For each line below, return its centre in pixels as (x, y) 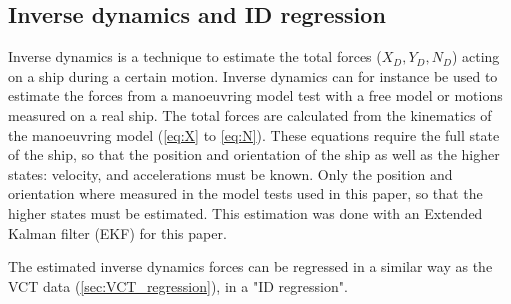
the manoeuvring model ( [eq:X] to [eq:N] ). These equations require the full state (254, 134)
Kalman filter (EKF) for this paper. (117, 232)
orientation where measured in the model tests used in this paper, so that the (245, 193)
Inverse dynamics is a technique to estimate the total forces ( (195, 56)
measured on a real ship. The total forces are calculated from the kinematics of (250, 114)
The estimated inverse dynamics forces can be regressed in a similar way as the (250, 266)
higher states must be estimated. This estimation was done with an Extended (245, 212)
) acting (475, 56)
